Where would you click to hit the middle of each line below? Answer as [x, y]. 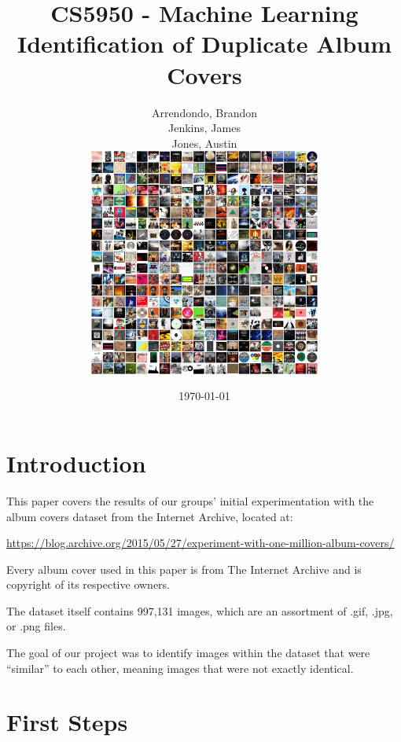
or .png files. [36, 626]
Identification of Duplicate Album [204, 44]
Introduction [76, 463]
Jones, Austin [204, 143]
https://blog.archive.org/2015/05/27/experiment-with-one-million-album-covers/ [200, 543]
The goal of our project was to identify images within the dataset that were [188, 653]
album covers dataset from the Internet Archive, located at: [150, 516]
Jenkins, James [204, 128]
